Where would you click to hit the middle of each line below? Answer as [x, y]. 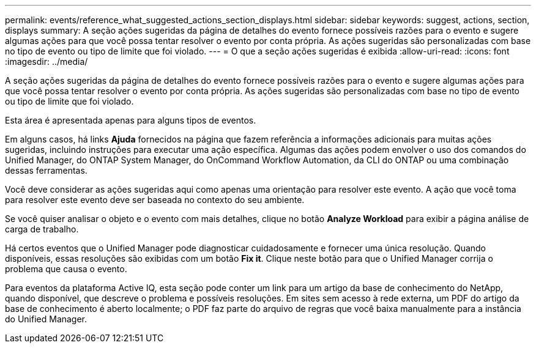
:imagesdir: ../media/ [47, 61]
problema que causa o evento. [66, 269]
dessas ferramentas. [46, 170]
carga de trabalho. [42, 229]
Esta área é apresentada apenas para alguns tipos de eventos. [131, 120]
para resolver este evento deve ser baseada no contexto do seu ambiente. [155, 200]
